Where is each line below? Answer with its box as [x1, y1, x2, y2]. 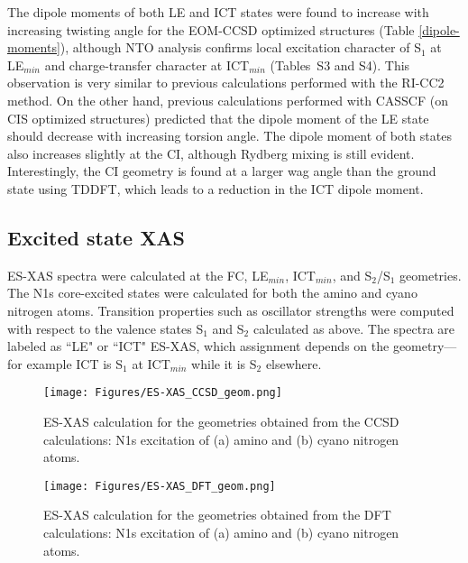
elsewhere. [265, 354, 322, 373]
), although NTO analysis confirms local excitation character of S [60, 38, 421, 57]
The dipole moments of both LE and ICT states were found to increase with [7, 3, 429, 21]
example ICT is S [26, 354, 124, 373]
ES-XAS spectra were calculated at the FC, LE [7, 265, 269, 284]
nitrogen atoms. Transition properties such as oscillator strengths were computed [7, 300, 454, 319]
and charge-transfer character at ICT [44, 55, 250, 74]
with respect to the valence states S [7, 318, 204, 337]
